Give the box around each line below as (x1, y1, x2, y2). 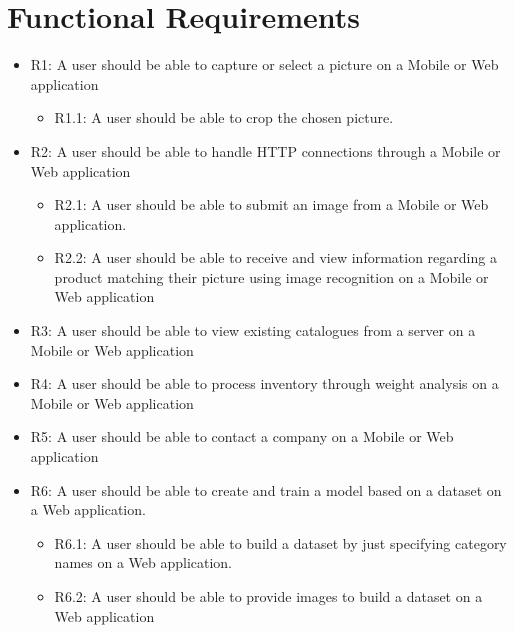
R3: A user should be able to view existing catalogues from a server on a (30, 320, 476, 341)
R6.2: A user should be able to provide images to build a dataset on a (54, 586, 483, 606)
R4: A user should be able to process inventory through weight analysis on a (30, 373, 499, 394)
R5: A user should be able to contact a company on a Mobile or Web (30, 426, 454, 447)
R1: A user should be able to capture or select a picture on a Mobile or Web (30, 54, 499, 75)
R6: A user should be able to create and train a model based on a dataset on (30, 479, 502, 500)
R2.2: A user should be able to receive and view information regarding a (54, 247, 497, 268)
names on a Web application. (54, 552, 233, 573)
